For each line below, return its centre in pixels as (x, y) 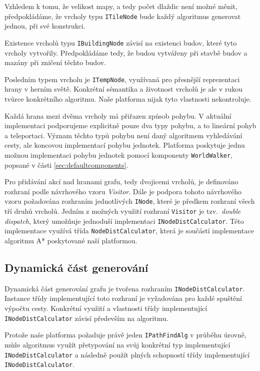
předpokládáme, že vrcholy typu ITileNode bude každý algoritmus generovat (123, 16)
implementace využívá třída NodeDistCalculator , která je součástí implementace (129, 231)
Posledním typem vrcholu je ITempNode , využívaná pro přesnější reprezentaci (122, 79)
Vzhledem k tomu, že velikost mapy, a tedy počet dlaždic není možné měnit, (121, 6)
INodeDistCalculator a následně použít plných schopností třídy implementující (127, 354)
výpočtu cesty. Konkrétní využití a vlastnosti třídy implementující (106, 308)
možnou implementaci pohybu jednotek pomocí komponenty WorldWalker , (119, 154)
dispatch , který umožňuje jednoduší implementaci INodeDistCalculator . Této (124, 221)
